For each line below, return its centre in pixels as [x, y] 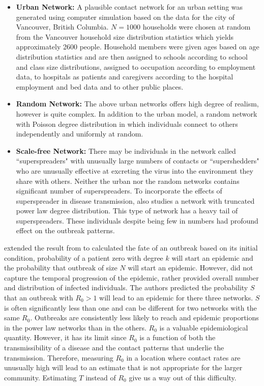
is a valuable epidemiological [204, 327]
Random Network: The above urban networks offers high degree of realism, [137, 104]
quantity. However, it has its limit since [65, 337]
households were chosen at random [197, 27]
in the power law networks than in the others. [75, 327]
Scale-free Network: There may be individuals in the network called [126, 150]
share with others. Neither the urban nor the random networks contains [128, 181]
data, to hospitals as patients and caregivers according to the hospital [125, 77]
